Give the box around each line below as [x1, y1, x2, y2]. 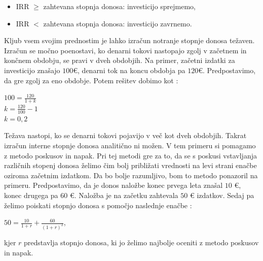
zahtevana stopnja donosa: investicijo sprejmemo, [43, 1, 196, 11]
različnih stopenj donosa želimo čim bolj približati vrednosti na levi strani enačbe [4, 160, 257, 171]
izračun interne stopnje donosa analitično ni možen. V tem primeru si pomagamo [4, 140, 256, 150]
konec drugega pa [4, 189, 58, 200]
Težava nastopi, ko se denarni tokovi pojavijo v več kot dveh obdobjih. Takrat [4, 130, 247, 141]
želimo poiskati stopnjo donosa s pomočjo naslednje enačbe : [4, 200, 192, 210]
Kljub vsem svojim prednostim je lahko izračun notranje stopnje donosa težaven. [4, 35, 255, 46]
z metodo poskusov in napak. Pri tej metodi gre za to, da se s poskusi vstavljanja [4, 150, 257, 160]
